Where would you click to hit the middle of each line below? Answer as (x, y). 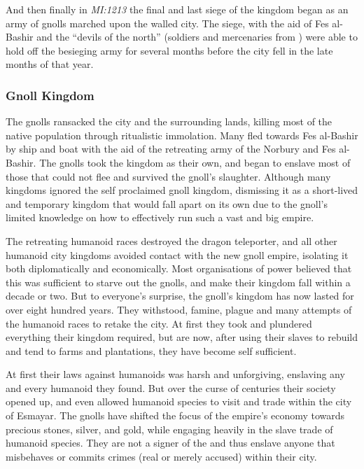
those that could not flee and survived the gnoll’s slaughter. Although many (168, 176)
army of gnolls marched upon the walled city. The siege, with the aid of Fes (167, 23)
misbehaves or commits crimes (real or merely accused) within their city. (161, 456)
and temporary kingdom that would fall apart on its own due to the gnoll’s (167, 203)
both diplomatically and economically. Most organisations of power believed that (179, 268)
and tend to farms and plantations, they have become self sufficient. (151, 350)
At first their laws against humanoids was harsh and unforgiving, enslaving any (175, 374)
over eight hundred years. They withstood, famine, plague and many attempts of (179, 309)
